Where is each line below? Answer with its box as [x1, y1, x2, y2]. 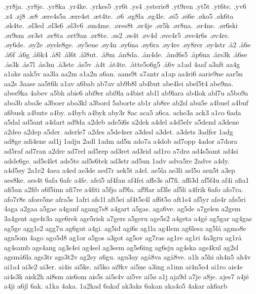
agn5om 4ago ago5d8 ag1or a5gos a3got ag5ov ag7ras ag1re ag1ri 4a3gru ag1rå [4, 232, 242, 243]
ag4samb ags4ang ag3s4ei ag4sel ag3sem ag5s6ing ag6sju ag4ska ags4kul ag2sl [4, 242, 239, 252]
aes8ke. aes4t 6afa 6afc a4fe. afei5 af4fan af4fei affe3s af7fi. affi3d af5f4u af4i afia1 [4, 174, 249, 185]
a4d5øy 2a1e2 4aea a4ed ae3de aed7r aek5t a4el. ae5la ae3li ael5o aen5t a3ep [4, 165, 235, 175]
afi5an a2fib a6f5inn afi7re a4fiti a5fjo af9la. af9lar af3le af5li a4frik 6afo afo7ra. [4, 184, 244, 195]
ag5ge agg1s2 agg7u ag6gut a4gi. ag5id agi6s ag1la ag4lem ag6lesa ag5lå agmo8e [4, 223, 246, 233]
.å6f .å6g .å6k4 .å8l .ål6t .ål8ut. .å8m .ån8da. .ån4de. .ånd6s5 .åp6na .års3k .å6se [4, 49, 248, 59]
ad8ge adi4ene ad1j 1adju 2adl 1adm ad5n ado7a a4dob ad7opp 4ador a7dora [4, 136, 238, 146]
